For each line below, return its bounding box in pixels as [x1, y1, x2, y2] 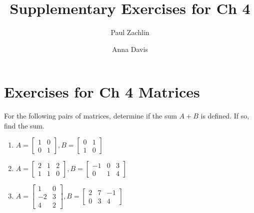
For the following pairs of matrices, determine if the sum [4, 110, 177, 121]
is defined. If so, [200, 110, 249, 121]
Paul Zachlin [110, 27, 149, 37]
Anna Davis [112, 43, 148, 54]
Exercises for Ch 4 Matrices [4, 81, 200, 102]
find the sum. [4, 120, 44, 130]
